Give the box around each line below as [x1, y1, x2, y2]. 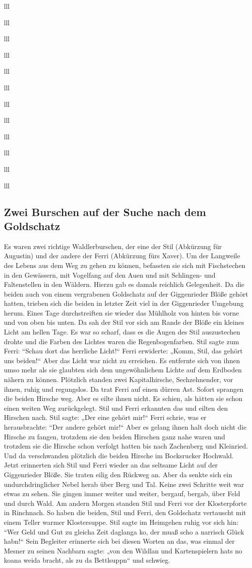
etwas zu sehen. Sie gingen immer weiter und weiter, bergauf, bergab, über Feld [4, 488, 240, 499]
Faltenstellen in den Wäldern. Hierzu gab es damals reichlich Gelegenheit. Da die [4, 279, 245, 289]
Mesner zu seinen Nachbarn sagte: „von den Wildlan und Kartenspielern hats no [4, 545, 242, 555]
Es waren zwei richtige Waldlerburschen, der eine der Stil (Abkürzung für [4, 241, 222, 251]
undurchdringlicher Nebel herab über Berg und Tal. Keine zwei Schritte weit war [4, 479, 244, 489]
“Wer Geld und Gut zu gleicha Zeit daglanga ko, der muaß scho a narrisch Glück [4, 526, 244, 536]
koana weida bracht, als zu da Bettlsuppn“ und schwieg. [4, 555, 171, 565]
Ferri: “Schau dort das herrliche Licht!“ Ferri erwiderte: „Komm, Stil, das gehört [4, 346, 243, 356]
